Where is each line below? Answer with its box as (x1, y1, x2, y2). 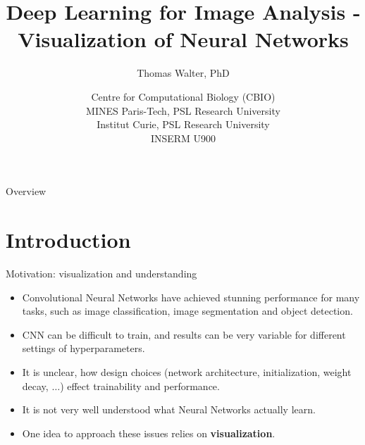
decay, (22, 378, 49, 393)
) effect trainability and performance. (60, 378, 220, 393)
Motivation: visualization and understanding (6, 266, 197, 280)
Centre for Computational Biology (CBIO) (91, 89, 276, 104)
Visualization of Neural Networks (18, 25, 349, 54)
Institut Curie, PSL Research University (97, 117, 270, 132)
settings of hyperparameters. (22, 341, 145, 356)
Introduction (6, 225, 131, 254)
